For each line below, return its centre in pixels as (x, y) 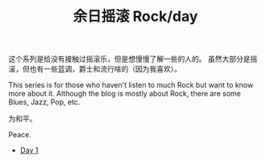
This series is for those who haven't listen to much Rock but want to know (131, 85)
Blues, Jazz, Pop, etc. (44, 102)
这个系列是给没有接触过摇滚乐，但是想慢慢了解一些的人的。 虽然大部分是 (129, 59)
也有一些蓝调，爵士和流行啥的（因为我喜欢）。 (105, 69)
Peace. (20, 135)
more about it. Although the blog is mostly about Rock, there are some (125, 94)
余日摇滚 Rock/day (135, 16)
